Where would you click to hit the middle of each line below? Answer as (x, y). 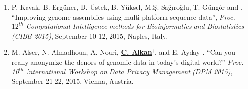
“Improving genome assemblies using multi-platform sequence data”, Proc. (123, 16)
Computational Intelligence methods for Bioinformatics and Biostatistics (135, 26)
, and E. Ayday (177, 52)
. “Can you (219, 52)
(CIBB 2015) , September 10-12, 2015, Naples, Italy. (89, 35)
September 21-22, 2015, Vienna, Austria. (72, 81)
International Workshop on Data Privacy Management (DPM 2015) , (129, 71)
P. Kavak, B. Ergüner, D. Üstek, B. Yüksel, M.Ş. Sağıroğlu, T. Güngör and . (127, 7)
